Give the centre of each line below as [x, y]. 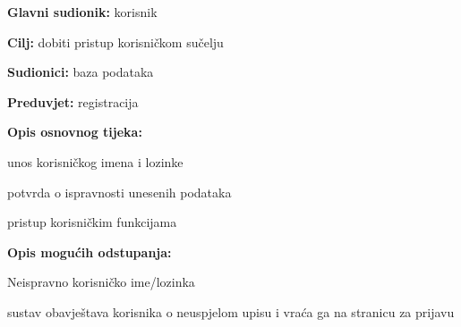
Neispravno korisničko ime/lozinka [101, 282]
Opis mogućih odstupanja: [90, 252]
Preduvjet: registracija [73, 101]
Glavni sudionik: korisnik [82, 12]
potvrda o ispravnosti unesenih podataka [120, 192]
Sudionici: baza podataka [81, 72]
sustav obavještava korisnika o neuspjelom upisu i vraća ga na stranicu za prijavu [231, 311]
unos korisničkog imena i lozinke [95, 161]
